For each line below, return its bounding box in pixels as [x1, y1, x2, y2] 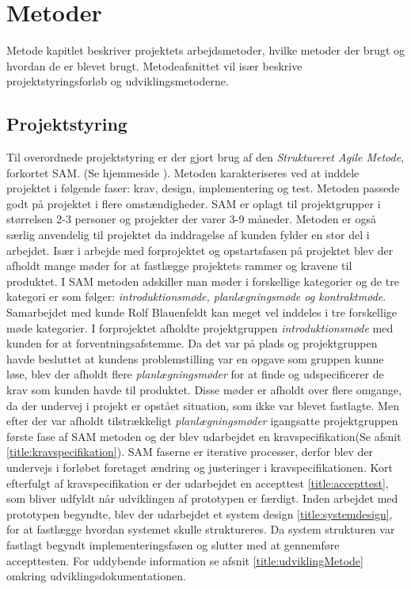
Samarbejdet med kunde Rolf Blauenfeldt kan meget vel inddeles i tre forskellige [6, 304, 397, 321]
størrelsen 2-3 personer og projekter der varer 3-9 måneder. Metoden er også [6, 211, 376, 227]
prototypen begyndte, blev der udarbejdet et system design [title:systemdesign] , [6, 505, 393, 522]
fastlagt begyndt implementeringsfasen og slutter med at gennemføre [6, 536, 340, 553]
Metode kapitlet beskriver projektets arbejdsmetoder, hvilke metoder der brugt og [6, 42, 405, 59]
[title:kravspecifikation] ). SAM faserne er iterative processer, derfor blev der [6, 443, 374, 460]
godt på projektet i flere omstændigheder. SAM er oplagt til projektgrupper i [6, 195, 381, 211]
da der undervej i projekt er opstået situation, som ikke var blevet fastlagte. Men [6, 397, 399, 413]
